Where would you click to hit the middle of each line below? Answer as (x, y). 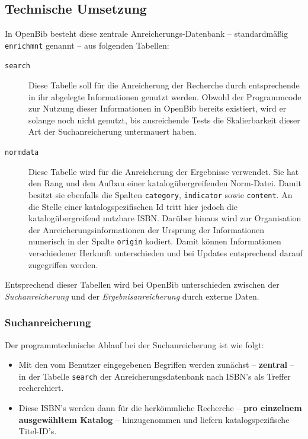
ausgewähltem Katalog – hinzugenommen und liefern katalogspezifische (154, 419)
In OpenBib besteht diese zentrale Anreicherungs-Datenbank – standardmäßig (147, 34)
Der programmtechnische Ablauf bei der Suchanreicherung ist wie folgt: (134, 344)
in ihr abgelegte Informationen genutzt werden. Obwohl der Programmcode (165, 96)
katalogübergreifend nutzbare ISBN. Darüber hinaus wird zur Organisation (165, 218)
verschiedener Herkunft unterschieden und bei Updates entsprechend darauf (166, 253)
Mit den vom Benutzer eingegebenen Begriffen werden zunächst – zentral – (156, 365)
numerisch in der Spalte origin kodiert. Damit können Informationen (155, 241)
